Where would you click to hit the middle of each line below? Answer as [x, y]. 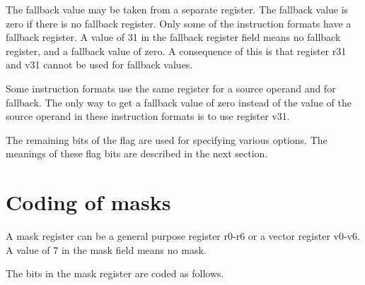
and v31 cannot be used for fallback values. [99, 65]
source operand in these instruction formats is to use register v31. [148, 116]
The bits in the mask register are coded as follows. [115, 273]
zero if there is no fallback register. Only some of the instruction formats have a [179, 23]
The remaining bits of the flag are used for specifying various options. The [167, 139]
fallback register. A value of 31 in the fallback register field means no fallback [173, 37]
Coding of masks [88, 202]
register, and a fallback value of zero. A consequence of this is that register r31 [176, 50]
